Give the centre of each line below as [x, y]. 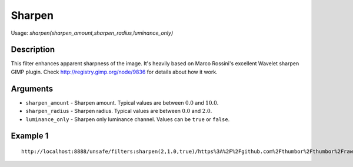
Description [33, 50]
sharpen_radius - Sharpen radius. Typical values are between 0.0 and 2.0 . [119, 111]
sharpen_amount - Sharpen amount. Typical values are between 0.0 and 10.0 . [122, 102]
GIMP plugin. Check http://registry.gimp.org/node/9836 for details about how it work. [114, 72]
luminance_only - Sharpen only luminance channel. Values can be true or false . [128, 119]
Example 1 [30, 136]
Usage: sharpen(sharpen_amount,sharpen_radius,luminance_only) [92, 33]
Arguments [32, 88]
